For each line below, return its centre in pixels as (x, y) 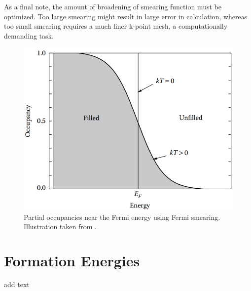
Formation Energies (72, 261)
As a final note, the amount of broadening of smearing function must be (113, 6)
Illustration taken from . (60, 227)
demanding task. (29, 35)
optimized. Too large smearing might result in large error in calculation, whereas (126, 16)
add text (17, 284)
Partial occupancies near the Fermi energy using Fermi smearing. (122, 217)
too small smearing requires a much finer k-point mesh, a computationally (116, 26)
